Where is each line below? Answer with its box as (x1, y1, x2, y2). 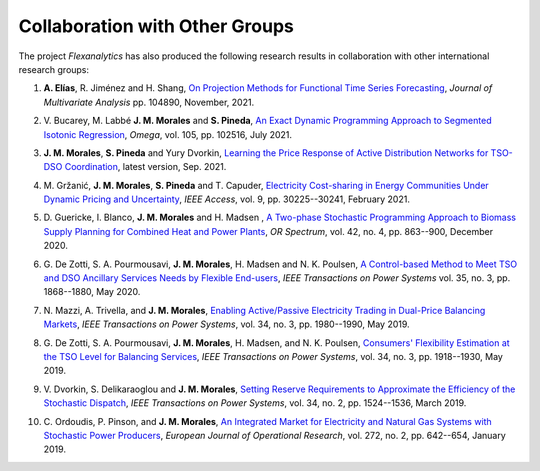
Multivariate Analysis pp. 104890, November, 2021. (43, 96, 255, 108)
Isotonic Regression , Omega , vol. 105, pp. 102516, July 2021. (43, 128, 293, 140)
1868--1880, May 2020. (43, 286, 141, 298)
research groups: (18, 63, 90, 75)
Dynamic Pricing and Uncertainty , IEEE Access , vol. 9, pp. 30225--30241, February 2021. (43, 193, 410, 205)
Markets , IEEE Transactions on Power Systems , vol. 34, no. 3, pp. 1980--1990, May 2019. (43, 318, 410, 330)
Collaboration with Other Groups (18, 15, 294, 37)
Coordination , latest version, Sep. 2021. (64, 161, 227, 173)
